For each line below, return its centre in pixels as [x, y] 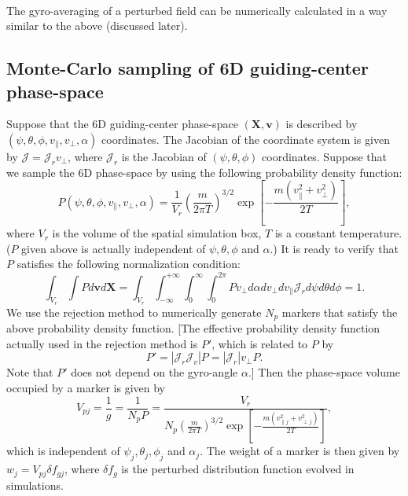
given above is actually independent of [114, 248]
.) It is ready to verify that [334, 248]
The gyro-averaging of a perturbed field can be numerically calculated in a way [197, 10]
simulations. [35, 485]
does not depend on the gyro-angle [154, 372]
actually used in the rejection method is [102, 343]
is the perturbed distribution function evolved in [238, 469]
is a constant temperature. [338, 233]
